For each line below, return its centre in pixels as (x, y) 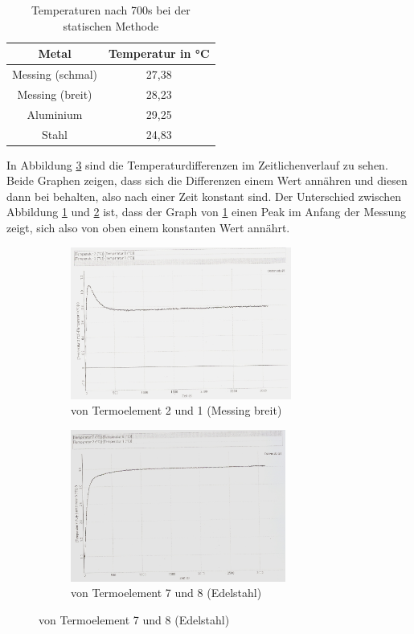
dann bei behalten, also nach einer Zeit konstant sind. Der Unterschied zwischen (204, 196)
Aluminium (55, 114)
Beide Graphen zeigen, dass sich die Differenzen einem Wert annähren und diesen (207, 180)
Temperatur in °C (159, 53)
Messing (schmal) (55, 74)
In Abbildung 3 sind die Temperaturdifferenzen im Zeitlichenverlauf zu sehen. (197, 164)
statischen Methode (111, 25)
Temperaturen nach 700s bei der (111, 10)
